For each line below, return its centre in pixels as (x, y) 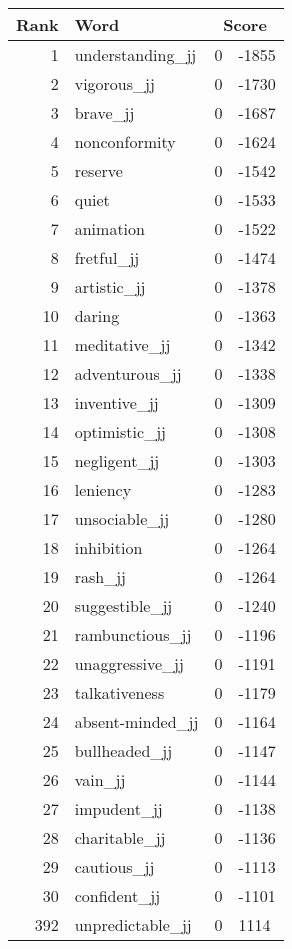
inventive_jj (116, 402)
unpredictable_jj (133, 924)
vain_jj (100, 779)
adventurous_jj (128, 373)
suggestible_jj (123, 605)
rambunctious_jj (133, 634)
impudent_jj (118, 808)
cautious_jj (114, 866)
